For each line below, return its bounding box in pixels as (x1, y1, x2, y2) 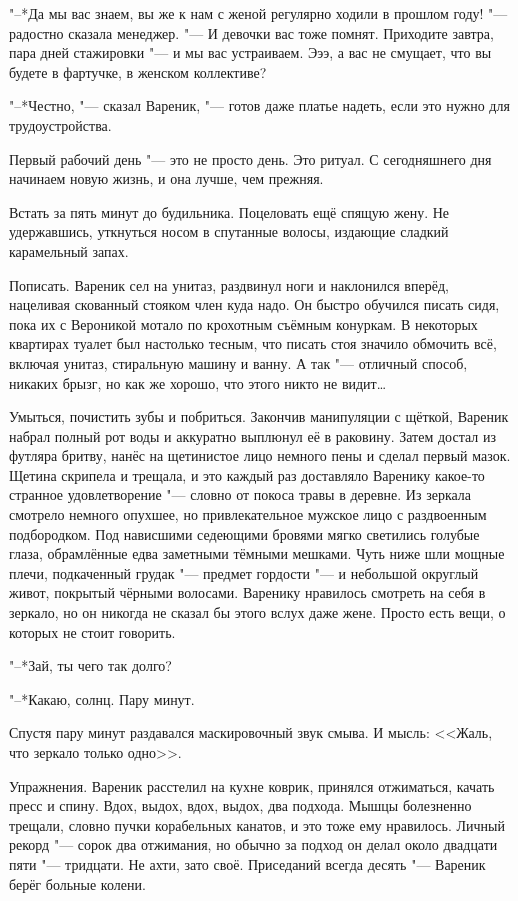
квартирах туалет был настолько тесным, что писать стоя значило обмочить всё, (9, 333, 497, 354)
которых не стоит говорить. (9, 621, 176, 642)
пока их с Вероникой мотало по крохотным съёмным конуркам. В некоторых (9, 313, 478, 334)
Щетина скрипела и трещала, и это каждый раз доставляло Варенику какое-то (9, 464, 485, 485)
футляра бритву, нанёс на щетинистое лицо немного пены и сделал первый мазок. (9, 445, 511, 466)
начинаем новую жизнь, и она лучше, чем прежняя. (9, 168, 324, 189)
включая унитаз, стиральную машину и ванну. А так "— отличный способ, (9, 352, 468, 373)
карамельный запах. (9, 240, 129, 261)
